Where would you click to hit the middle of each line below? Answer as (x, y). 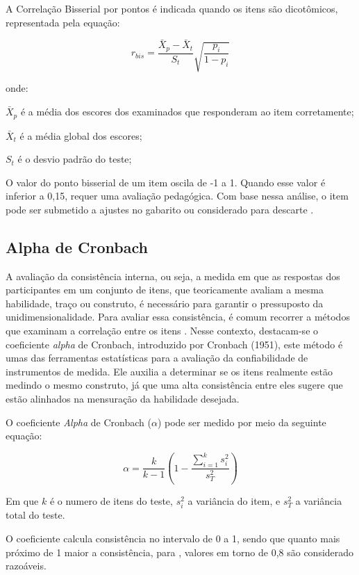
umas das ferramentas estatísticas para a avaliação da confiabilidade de (157, 358)
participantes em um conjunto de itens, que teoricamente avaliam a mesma (165, 290)
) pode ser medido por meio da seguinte (242, 422)
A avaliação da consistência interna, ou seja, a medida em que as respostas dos (173, 276)
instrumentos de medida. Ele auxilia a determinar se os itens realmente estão (169, 371)
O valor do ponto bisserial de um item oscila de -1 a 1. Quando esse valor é (166, 182)
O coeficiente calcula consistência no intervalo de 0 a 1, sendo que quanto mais (173, 538)
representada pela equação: (63, 22)
